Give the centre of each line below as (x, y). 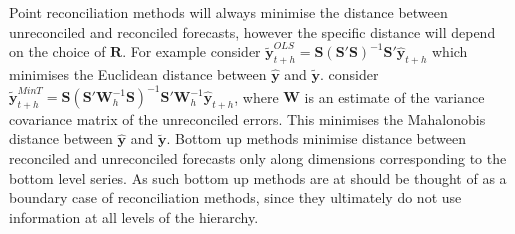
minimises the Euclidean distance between (138, 73)
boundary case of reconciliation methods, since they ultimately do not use (235, 197)
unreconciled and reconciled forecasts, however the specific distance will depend (252, 31)
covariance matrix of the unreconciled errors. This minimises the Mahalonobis (247, 118)
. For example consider (191, 51)
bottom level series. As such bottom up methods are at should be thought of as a (258, 177)
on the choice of (57, 51)
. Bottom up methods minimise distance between (316, 138)
